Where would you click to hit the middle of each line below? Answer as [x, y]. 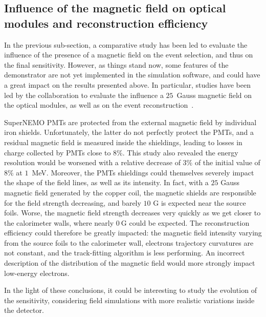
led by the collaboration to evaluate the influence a [84, 95]
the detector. [24, 310]
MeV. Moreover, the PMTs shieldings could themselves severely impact [143, 172]
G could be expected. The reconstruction [185, 222]
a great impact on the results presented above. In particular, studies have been [128, 84]
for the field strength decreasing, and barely [73, 202]
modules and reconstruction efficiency [106, 23]
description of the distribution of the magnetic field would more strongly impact [130, 263]
